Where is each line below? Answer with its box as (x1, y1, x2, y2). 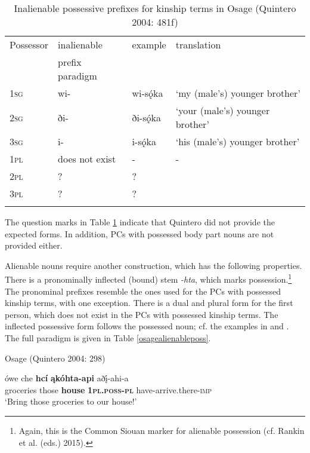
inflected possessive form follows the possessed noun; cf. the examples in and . (5, 320, 289, 332)
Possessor (10, 38, 49, 51)
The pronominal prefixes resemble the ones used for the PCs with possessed (5, 284, 281, 297)
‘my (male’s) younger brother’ (175, 86, 300, 100)
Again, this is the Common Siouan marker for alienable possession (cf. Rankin (18, 424, 305, 436)
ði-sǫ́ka (132, 110, 161, 124)
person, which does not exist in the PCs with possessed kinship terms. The (5, 308, 278, 320)
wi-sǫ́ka (132, 86, 163, 100)
